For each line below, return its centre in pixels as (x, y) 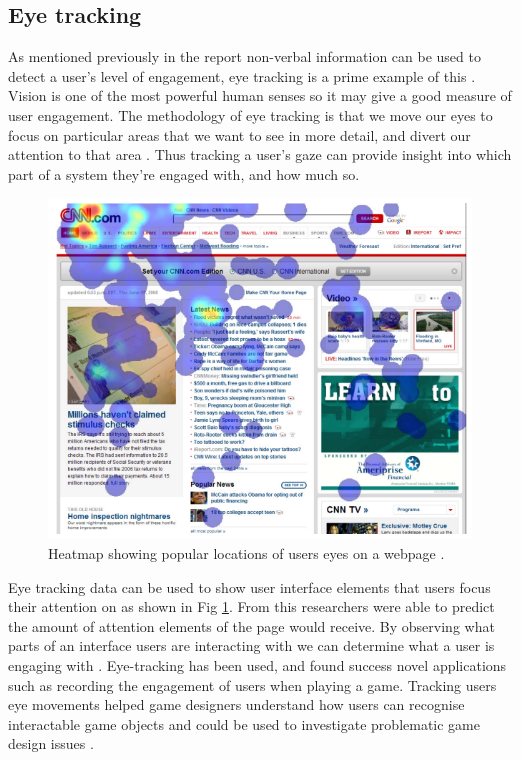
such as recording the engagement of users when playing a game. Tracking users (252, 684)
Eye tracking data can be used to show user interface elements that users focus (249, 586)
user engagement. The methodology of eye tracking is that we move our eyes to (250, 114)
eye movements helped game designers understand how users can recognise (236, 704)
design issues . (51, 743)
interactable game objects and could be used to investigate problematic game (244, 723)
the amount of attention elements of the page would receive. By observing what (251, 625)
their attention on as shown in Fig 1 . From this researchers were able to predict (251, 606)
